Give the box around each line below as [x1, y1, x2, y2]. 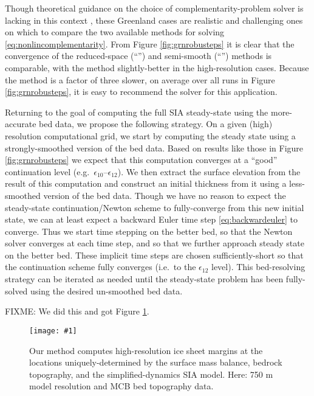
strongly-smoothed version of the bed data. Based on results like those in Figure [5, 141, 304, 154]
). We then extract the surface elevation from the [117, 165, 301, 178]
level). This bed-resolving [211, 260, 305, 273]
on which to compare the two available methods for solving [5, 26, 225, 38]
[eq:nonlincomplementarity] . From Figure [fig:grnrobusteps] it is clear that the [5, 37, 295, 50]
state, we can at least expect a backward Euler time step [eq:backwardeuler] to [5, 213, 298, 226]
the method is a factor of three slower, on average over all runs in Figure [5, 73, 275, 86]
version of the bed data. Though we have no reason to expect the [43, 189, 286, 201]
